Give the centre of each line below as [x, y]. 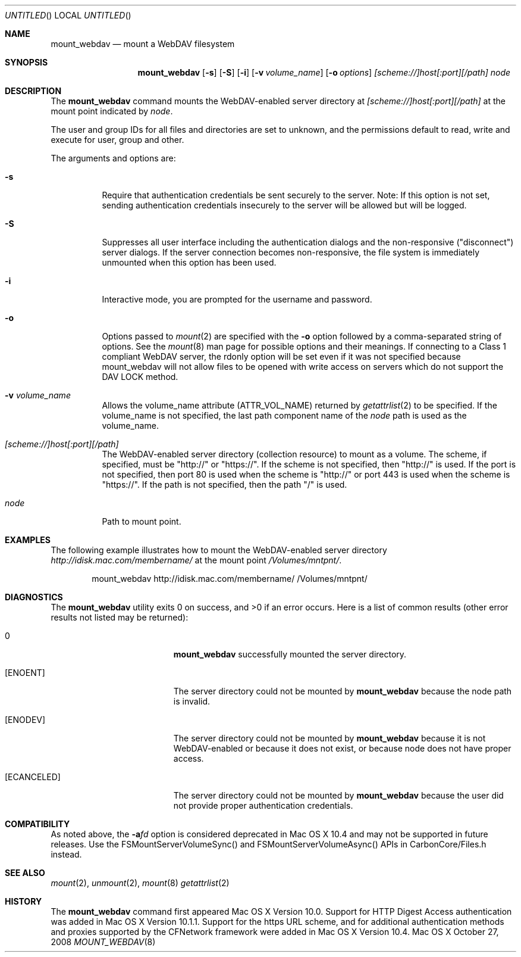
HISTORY [23, 901]
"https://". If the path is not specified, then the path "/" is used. [225, 484]
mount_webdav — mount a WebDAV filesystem [143, 44]
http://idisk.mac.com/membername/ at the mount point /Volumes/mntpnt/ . [196, 560]
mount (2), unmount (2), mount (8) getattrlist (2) [140, 883]
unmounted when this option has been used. [189, 262]
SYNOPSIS [26, 62]
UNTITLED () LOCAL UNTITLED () [68, 15]
